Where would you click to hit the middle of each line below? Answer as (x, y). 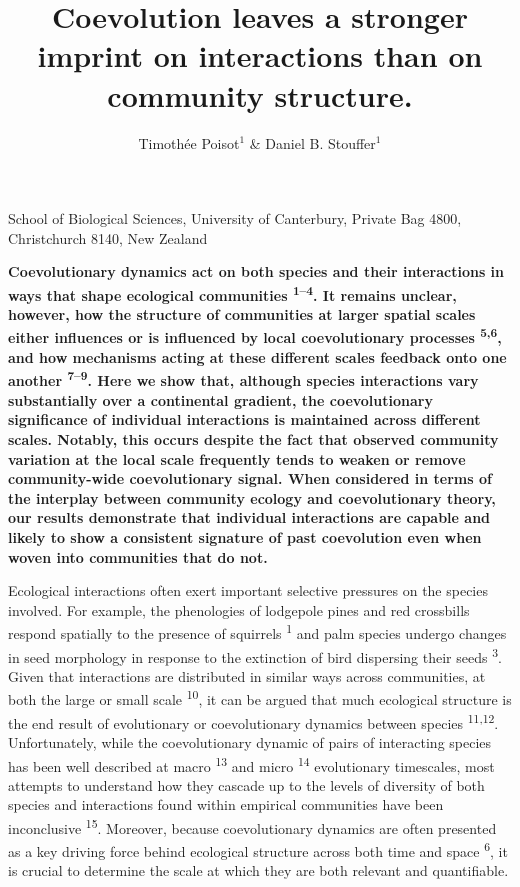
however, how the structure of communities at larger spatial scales (242, 314)
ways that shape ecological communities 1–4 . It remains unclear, (232, 293)
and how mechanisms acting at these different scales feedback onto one (257, 356)
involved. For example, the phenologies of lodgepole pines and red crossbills (239, 609)
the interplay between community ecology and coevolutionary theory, (252, 497)
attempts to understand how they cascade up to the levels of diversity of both (246, 784)
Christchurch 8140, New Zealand (108, 237)
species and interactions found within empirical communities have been (226, 804)
